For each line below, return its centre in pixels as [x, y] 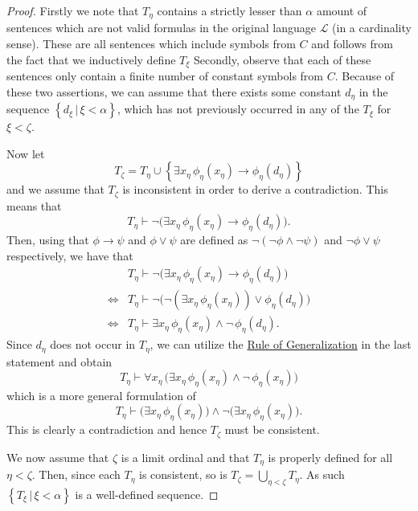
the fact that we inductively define [91, 59]
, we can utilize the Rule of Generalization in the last [281, 344]
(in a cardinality [372, 28]
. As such [322, 474]
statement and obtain [59, 361]
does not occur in [93, 344]
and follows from [352, 44]
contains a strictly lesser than [229, 10]
